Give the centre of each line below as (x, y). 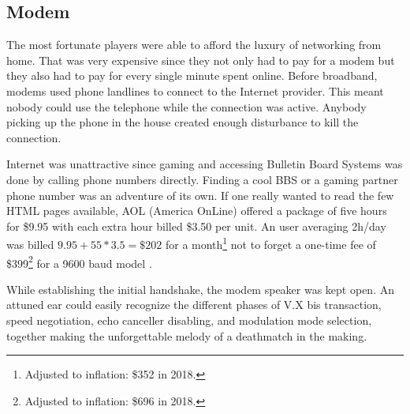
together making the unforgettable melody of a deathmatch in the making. (187, 335)
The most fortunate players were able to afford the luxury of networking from (194, 45)
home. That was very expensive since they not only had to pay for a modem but (201, 60)
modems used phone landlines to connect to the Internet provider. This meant (195, 90)
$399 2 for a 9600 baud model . (79, 262)
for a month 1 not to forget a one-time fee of (270, 243)
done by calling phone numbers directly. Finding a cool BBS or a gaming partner (202, 179)
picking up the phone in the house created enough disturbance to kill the (183, 122)
